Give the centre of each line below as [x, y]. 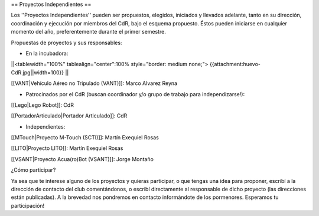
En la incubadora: [47, 53]
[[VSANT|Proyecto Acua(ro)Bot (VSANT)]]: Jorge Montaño [82, 159]
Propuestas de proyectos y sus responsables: [66, 42]
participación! [28, 205]
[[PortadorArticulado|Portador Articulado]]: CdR [69, 116]
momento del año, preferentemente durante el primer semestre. [89, 32]
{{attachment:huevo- [235, 64]
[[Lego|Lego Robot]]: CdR [42, 105]
